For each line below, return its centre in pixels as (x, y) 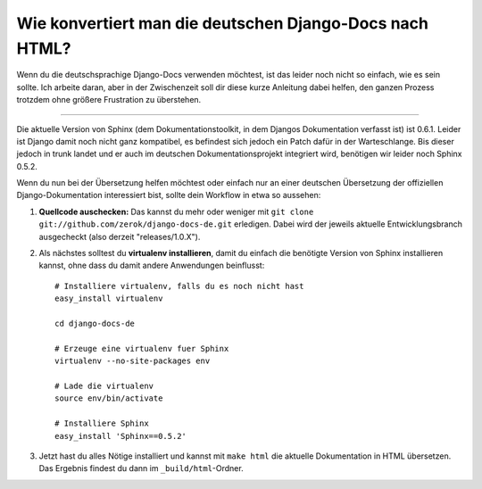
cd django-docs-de (95, 323)
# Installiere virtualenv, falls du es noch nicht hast (179, 286)
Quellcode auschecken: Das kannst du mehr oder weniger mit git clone (176, 211)
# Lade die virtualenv (104, 385)
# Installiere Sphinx (102, 423)
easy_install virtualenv (109, 298)
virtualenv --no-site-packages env (133, 361)
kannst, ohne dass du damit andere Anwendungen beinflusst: (152, 265)
